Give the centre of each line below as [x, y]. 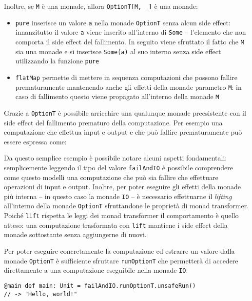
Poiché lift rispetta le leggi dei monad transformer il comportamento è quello [121, 215]
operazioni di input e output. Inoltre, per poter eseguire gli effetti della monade [123, 187]
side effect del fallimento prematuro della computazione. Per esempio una [113, 122]
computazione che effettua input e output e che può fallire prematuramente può [123, 132]
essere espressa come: [35, 141]
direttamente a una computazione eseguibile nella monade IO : [96, 270]
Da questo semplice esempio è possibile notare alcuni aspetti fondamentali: [116, 158]
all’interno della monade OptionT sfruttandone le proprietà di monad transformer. [126, 206]
